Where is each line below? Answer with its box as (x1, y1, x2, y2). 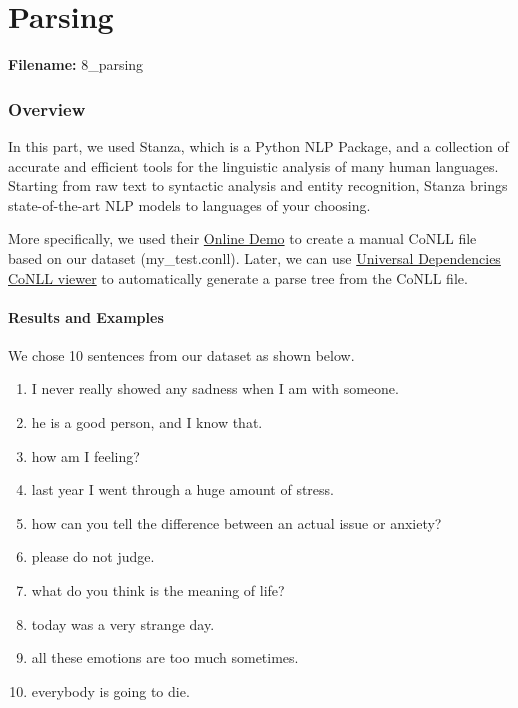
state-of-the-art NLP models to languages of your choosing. (8, 194, 371, 215)
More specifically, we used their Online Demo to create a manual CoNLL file (8, 228, 477, 249)
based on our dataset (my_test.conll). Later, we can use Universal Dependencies (8, 247, 501, 268)
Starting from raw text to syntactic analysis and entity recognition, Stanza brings (8, 175, 508, 196)
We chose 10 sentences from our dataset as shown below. (8, 344, 355, 365)
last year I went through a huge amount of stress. (31, 479, 334, 500)
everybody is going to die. (31, 680, 190, 701)
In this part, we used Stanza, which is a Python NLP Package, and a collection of (8, 135, 509, 156)
